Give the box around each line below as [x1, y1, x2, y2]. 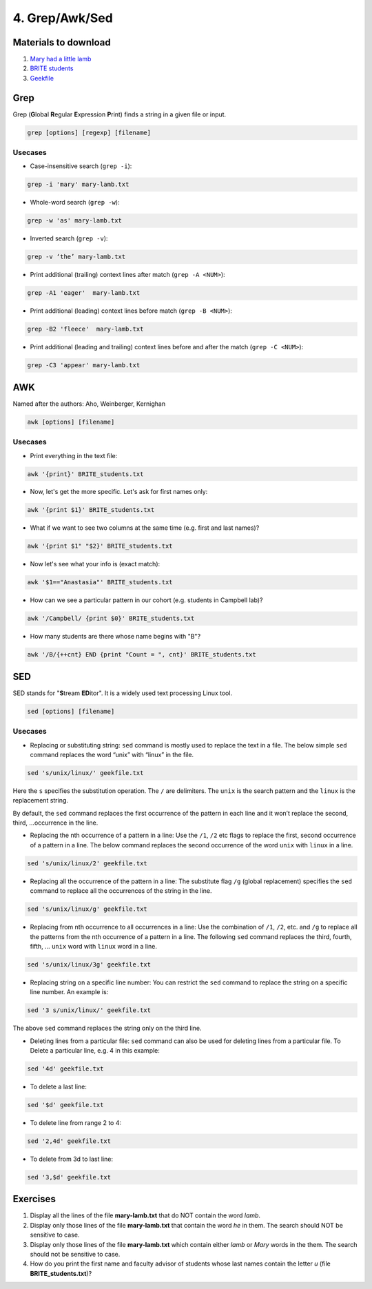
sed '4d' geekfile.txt [27, 1065, 104, 1073]
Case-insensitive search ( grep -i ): [30, 162, 132, 170]
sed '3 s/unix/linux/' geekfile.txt [27, 1007, 152, 1014]
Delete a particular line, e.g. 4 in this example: [30, 1046, 160, 1055]
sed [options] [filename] [27, 707, 115, 715]
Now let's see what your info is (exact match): [30, 560, 161, 568]
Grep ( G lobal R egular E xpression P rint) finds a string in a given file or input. [12, 110, 227, 118]
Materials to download [12, 37, 112, 48]
